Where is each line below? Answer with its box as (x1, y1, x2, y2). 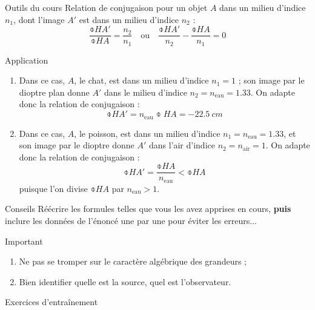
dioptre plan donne (19, 85, 90, 98)
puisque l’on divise (19, 182, 88, 194)
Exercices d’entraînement (5, 295, 98, 308)
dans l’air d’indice (148, 139, 215, 151)
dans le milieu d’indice (104, 85, 187, 98)
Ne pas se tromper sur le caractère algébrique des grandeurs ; (19, 255, 247, 268)
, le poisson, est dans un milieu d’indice (74, 127, 220, 139)
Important (5, 234, 43, 247)
